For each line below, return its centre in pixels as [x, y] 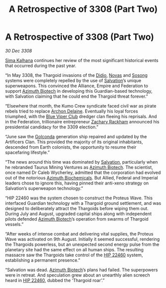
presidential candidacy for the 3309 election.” [52, 127]
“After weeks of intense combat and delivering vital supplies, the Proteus [79, 233]
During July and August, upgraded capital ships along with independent [79, 214]
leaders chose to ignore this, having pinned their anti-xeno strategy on [77, 183]
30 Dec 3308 [19, 51]
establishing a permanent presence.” [43, 260]
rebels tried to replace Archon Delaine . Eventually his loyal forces [72, 111]
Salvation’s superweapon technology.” [44, 188]
